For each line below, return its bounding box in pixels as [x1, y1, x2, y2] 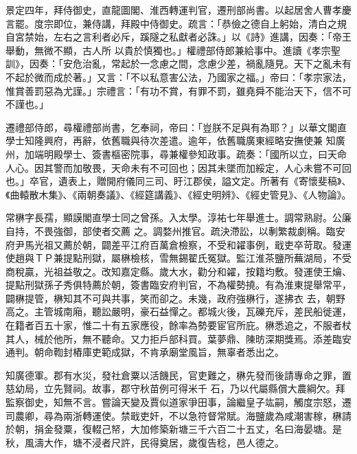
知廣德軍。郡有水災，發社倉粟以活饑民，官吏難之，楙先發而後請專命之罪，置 [5, 367, 352, 382]
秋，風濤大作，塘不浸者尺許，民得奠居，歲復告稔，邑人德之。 [5, 435, 284, 449]
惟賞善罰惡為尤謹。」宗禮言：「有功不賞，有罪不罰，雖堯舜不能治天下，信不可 [5, 83, 352, 98]
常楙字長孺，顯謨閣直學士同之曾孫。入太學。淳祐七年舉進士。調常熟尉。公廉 [5, 210, 352, 225]
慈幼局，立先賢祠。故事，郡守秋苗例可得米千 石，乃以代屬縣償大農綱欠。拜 [5, 381, 345, 396]
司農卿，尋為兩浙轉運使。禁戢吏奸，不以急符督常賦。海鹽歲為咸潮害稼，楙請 [5, 408, 352, 422]
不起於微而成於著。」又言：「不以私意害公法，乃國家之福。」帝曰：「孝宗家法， [5, 69, 352, 84]
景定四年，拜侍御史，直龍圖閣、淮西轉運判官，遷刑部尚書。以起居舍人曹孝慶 [5, 3, 352, 16]
